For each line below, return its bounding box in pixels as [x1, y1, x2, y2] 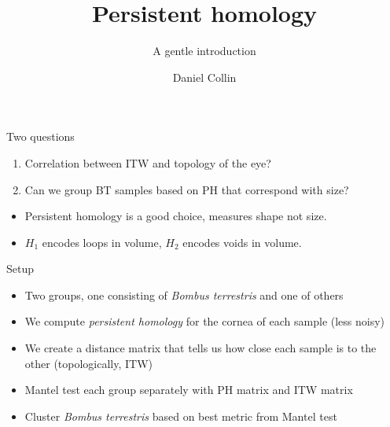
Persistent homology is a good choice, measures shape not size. [24, 208, 327, 224]
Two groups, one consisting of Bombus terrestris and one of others [24, 286, 344, 303]
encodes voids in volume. [182, 234, 302, 250]
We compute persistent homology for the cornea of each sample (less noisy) [24, 313, 385, 329]
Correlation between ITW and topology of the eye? [24, 154, 271, 171]
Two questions [6, 128, 75, 145]
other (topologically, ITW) [24, 355, 153, 371]
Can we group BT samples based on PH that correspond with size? [24, 181, 349, 197]
